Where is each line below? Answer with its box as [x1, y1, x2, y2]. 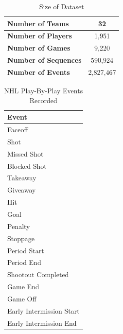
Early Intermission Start [7, 305, 80, 316]
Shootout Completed [7, 269, 69, 280]
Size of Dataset [39, 1, 84, 11]
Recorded [29, 95, 57, 105]
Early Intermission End [7, 317, 77, 328]
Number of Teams [7, 18, 69, 28]
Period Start [7, 245, 44, 255]
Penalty [7, 221, 30, 231]
